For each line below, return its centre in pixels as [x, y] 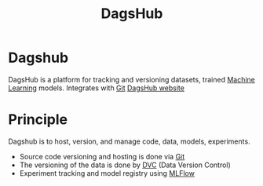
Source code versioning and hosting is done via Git [102, 156]
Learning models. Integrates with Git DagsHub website [96, 88]
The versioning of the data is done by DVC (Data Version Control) [125, 165]
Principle [38, 120]
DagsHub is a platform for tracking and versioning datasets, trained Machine [131, 79]
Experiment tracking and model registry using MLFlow [107, 173]
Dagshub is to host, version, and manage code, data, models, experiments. [129, 141]
